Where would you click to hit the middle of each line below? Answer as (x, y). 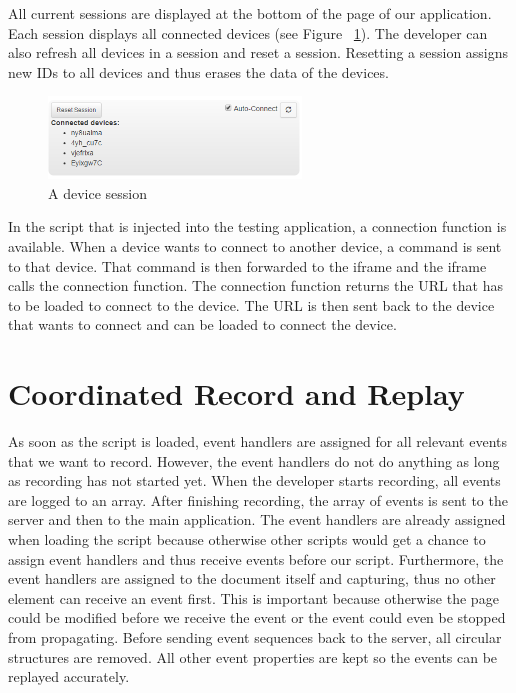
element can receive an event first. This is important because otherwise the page (253, 597)
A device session (97, 192)
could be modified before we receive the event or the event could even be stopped (257, 617)
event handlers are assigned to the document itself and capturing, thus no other (252, 578)
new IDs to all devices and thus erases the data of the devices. (198, 71)
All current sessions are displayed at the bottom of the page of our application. (250, 13)
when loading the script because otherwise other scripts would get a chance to (247, 539)
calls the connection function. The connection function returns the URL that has (255, 285)
